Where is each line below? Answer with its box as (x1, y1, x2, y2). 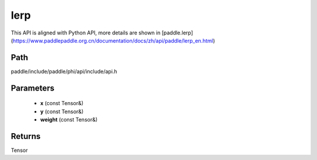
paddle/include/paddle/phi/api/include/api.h (11, 68, 117, 75)
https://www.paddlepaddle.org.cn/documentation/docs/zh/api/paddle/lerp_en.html (12, 37, 214, 44)
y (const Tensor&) (40, 108, 84, 115)
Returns (11, 131, 41, 141)
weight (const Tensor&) (40, 116, 98, 123)
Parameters (11, 83, 55, 93)
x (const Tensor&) (40, 100, 84, 107)
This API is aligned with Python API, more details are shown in (11, 29, 161, 36)
